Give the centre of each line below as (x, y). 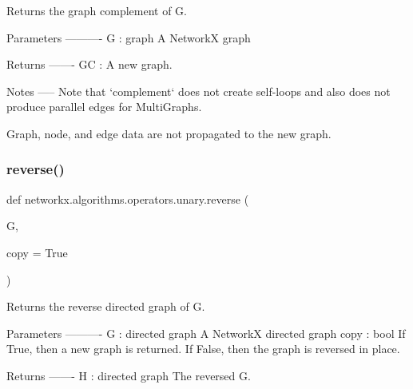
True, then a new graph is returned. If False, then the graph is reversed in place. (203, 349)
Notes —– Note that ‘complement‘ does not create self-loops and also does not (199, 91)
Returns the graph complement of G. (97, 10)
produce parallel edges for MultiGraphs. (104, 107)
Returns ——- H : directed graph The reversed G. (129, 375)
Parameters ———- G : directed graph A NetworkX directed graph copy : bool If (206, 333)
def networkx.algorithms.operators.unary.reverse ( (128, 198)
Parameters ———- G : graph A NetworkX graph (129, 37)
